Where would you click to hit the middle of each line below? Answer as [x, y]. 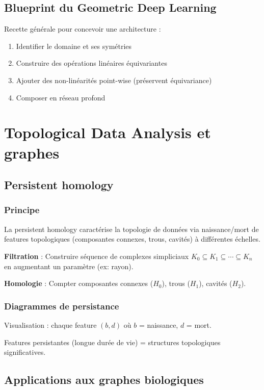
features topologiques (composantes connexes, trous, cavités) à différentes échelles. [132, 239]
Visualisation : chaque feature [50, 324]
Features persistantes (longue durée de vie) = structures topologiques [112, 342]
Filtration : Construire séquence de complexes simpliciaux [97, 256]
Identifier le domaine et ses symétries [74, 46]
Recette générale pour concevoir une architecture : [83, 29]
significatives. [25, 352]
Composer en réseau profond [61, 97]
